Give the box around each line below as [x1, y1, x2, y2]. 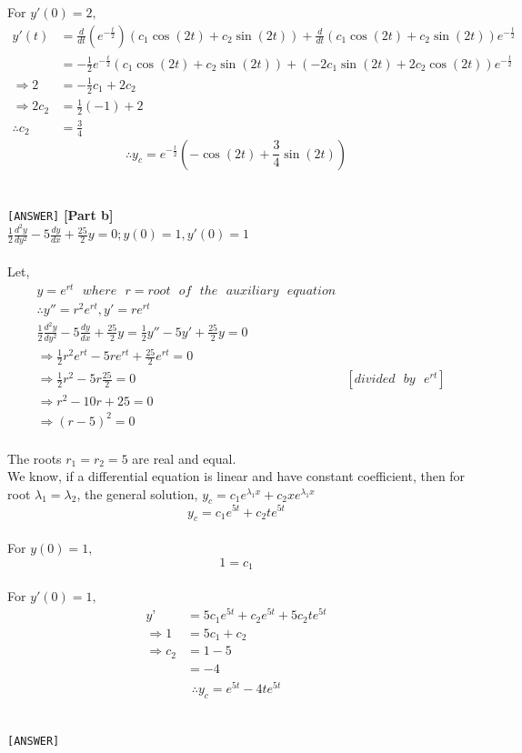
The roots [7, 448, 62, 467]
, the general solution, [76, 484, 198, 503]
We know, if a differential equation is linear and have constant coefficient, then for [7, 467, 466, 486]
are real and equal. [132, 448, 236, 467]
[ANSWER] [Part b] [7, 205, 114, 224]
